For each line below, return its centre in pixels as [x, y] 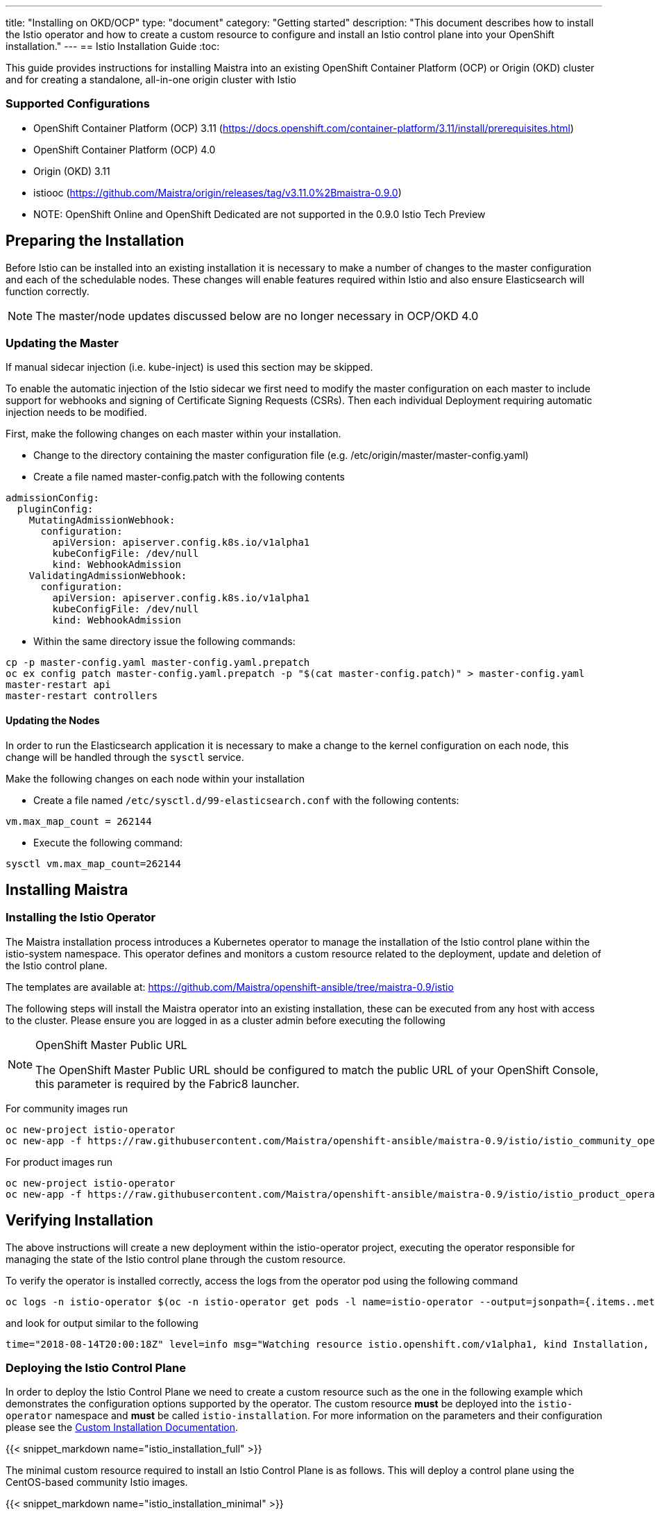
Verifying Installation [79, 1221]
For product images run [59, 1162]
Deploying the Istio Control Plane [96, 1368]
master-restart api [58, 685]
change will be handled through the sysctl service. [125, 757]
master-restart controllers [82, 696]
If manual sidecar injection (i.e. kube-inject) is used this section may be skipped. [189, 367]
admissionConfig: [52, 498]
